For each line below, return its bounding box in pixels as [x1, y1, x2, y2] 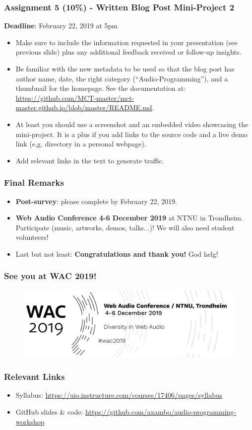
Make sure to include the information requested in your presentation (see [15, 37, 238, 47]
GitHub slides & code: [15, 406, 83, 417]
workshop [15, 416, 45, 427]
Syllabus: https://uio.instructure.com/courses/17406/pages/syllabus [15, 390, 223, 400]
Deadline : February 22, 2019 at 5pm [4, 20, 118, 31]
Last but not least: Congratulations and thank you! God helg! [15, 248, 218, 259]
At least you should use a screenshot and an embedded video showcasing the [15, 119, 249, 129]
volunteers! [15, 232, 49, 242]
